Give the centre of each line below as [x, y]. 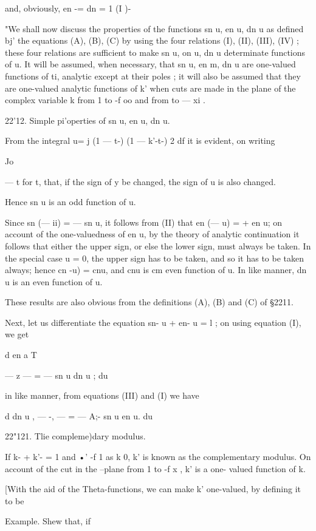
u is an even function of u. [54, 281]
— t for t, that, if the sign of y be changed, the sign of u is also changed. [141, 181]
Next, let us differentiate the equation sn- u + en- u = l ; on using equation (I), [153, 322]
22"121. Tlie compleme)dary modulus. [75, 436]
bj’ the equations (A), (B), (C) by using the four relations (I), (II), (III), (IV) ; [152, 40]
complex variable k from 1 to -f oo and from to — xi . [105, 100]
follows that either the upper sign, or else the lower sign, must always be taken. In [158, 245]
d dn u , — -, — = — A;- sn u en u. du [79, 415]
